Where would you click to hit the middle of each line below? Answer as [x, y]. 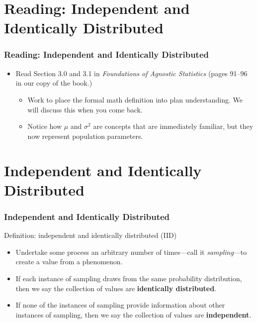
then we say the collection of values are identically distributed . [116, 288]
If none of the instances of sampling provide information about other [120, 305]
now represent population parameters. [85, 136]
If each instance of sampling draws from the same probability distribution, [129, 278]
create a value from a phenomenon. [69, 262]
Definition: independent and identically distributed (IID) [90, 235]
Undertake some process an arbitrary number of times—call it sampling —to [131, 252]
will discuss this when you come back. [85, 109]
